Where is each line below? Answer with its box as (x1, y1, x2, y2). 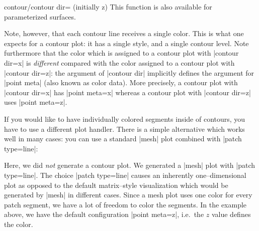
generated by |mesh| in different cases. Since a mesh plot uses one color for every (4, 189, 252, 200)
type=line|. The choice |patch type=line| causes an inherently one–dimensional (4, 169, 246, 180)
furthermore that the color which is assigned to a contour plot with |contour (4, 48, 239, 58)
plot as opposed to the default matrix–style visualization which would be (4, 179, 228, 190)
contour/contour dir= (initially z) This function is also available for (4, 2, 212, 12)
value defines (211, 209, 251, 219)
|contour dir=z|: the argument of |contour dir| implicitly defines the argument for (4, 67, 254, 78)
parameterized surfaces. (4, 11, 76, 22)
